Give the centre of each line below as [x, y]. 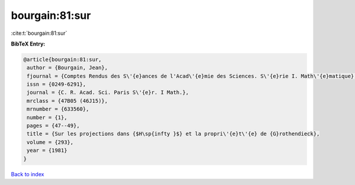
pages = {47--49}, [53, 126]
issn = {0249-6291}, [57, 85]
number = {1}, [47, 117]
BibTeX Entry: [28, 44]
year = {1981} [47, 150]
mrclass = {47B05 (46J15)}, [67, 101]
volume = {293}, [50, 142]
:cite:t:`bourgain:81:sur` [39, 33]
